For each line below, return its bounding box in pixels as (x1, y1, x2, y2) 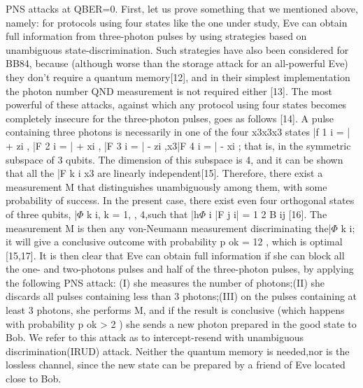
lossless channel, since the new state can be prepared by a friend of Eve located (6, 357, 346, 372)
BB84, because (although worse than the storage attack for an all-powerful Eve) (6, 56, 348, 71)
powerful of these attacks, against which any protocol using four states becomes (6, 97, 347, 112)
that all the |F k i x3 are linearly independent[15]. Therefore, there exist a (6, 166, 323, 180)
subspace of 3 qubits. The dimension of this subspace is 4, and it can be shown (6, 152, 343, 166)
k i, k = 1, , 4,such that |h (87, 206, 199, 221)
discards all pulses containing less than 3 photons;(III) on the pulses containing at (6, 289, 357, 303)
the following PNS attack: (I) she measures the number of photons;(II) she (6, 275, 325, 289)
